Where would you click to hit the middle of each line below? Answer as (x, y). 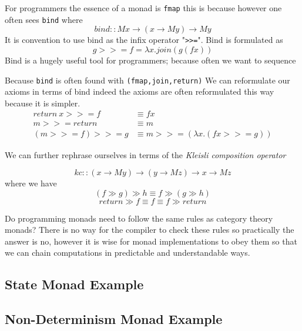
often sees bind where (44, 19)
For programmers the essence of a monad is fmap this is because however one (143, 8)
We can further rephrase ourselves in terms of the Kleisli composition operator (145, 154)
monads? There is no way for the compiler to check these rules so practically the (150, 230)
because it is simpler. (43, 103)
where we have (31, 183)
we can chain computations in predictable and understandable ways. (127, 253)
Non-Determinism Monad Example (114, 319)
